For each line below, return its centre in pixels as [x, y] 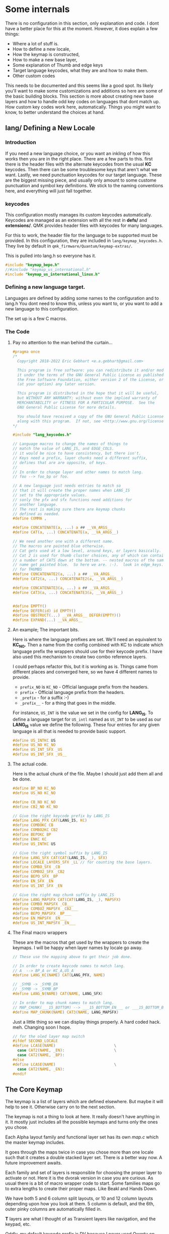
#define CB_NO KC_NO [34, 802]
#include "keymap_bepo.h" [32, 265]
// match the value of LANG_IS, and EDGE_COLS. [63, 449]
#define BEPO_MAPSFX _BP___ [42, 914]
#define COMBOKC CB [33, 825]
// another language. [35, 504]
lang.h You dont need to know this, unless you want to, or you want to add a [84, 303]
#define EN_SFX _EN [33, 881]
